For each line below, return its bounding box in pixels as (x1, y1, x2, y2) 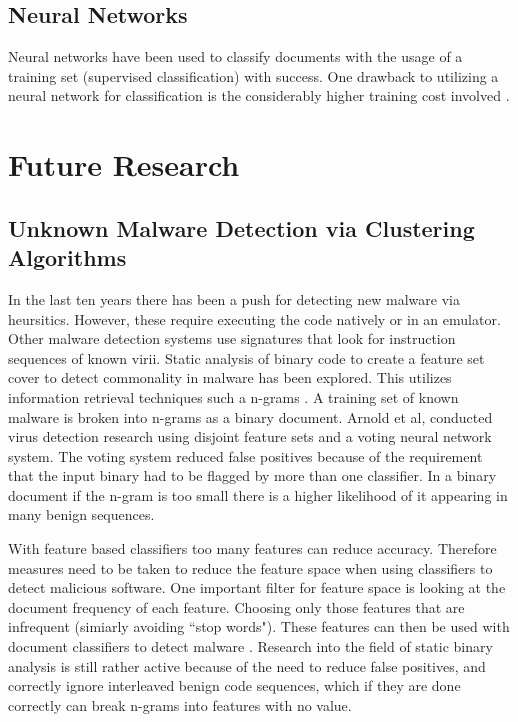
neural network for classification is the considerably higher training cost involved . (8, 85, 510, 106)
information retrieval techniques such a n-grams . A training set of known (8, 386, 459, 407)
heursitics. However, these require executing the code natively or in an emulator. (8, 308, 501, 329)
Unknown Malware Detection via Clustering (8, 212, 475, 243)
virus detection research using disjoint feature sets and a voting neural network (8, 426, 492, 447)
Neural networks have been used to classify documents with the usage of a (8, 46, 463, 67)
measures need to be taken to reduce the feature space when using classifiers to (8, 557, 493, 578)
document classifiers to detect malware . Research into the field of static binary (8, 636, 493, 657)
